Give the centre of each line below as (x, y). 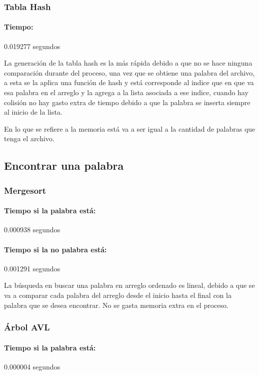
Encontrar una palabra (64, 165)
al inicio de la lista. (33, 112)
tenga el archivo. (29, 138)
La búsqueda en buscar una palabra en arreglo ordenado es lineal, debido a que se (129, 285)
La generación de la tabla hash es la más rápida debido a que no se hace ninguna (128, 63)
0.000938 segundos (32, 230)
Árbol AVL (27, 327)
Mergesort (25, 190)
